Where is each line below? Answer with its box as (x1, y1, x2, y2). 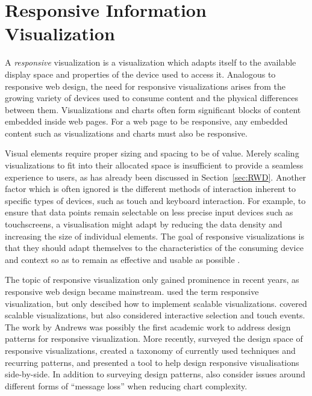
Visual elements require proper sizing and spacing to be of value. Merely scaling (5, 147, 299, 159)
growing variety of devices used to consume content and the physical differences (5, 91, 298, 104)
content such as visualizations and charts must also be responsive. (5, 126, 248, 139)
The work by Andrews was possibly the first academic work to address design (5, 320, 291, 333)
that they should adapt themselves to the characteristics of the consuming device (5, 241, 304, 254)
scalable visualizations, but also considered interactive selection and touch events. (5, 309, 305, 321)
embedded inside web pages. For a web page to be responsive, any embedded (5, 115, 288, 128)
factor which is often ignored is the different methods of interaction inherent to (5, 182, 296, 195)
